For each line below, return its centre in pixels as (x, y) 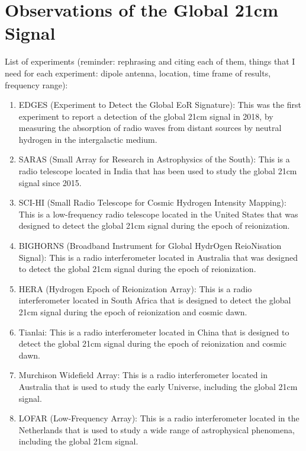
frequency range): (36, 84)
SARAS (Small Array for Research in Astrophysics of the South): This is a (154, 159)
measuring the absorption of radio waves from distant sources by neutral (150, 128)
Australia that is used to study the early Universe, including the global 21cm (158, 386)
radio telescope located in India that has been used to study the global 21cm (158, 171)
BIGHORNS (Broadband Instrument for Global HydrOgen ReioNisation (150, 246)
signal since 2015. (50, 182)
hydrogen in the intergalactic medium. (88, 139)
